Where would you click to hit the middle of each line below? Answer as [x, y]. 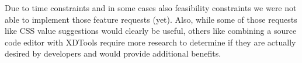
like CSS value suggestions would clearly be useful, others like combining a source [151, 31]
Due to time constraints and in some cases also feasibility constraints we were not [151, 8]
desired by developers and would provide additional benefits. [113, 53]
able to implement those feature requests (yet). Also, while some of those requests [151, 19]
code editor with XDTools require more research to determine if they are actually [150, 42]
